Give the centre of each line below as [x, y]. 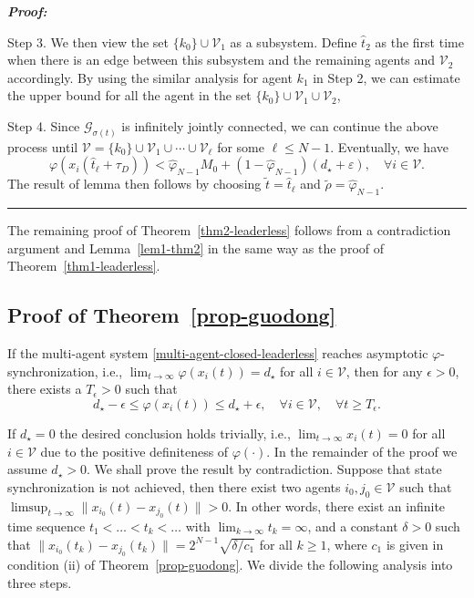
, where [347, 544]
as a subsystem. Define [294, 41]
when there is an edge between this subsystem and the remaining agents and [222, 60]
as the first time [419, 41]
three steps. [40, 582]
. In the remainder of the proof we [362, 451]
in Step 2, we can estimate [386, 77]
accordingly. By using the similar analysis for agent [150, 77]
